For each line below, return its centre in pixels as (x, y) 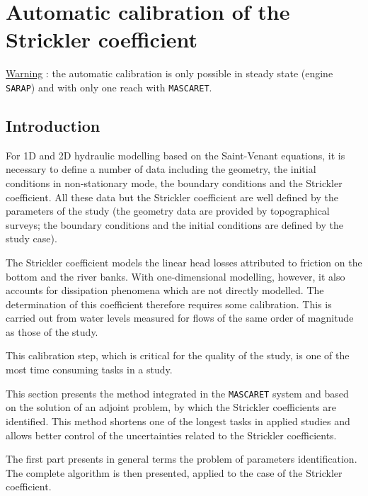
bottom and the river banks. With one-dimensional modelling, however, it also (176, 276)
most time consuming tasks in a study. (89, 370)
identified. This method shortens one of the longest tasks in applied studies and (178, 421)
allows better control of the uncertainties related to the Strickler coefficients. (171, 435)
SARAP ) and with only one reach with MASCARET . (109, 87)
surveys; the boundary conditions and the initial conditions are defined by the (174, 224)
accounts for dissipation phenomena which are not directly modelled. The (165, 290)
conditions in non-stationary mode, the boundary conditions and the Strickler (174, 182)
